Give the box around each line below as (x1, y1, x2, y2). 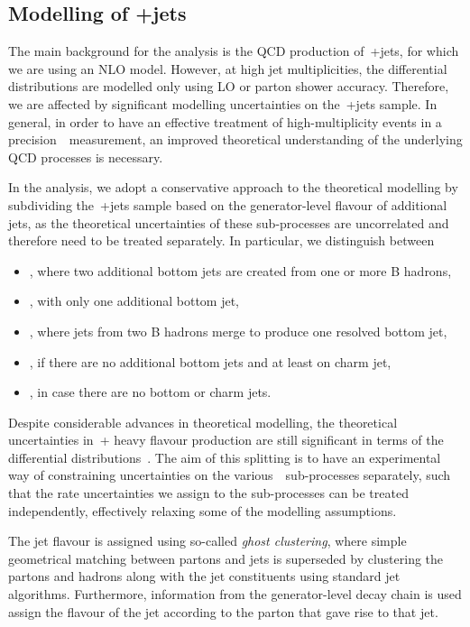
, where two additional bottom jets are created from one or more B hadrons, (29, 261, 452, 280)
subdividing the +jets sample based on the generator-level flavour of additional (8, 195, 447, 214)
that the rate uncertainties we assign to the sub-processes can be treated (8, 484, 409, 503)
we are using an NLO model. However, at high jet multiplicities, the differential (8, 59, 447, 78)
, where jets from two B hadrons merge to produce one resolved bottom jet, (29, 321, 447, 340)
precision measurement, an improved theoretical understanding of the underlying (8, 130, 463, 149)
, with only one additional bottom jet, (29, 291, 239, 310)
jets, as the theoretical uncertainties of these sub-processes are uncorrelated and (8, 213, 449, 232)
